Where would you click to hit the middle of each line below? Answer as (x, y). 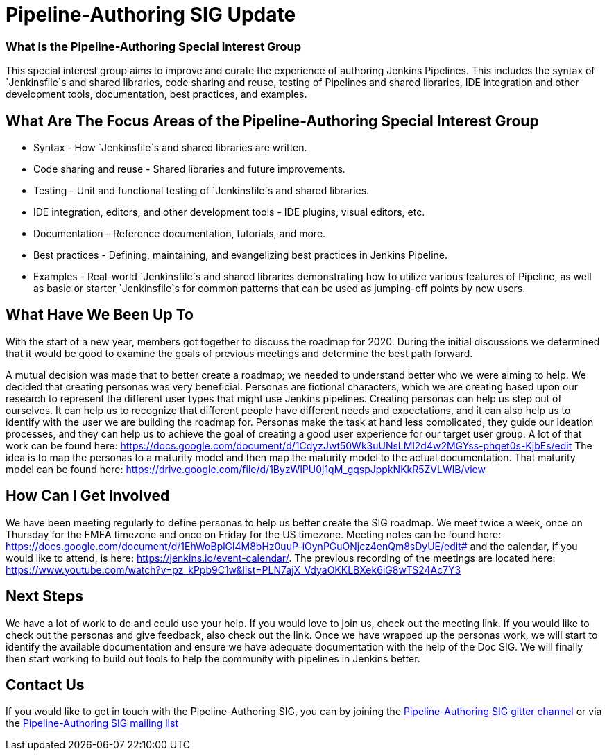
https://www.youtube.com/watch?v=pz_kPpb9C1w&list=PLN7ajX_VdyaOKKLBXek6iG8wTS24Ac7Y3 (233, 569)
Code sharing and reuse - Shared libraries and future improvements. (189, 169)
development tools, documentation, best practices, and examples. (156, 94)
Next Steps (44, 596)
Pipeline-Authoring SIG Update (151, 15)
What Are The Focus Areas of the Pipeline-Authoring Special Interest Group (272, 121)
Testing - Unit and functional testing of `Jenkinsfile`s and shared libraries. (202, 190)
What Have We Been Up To (100, 315)
